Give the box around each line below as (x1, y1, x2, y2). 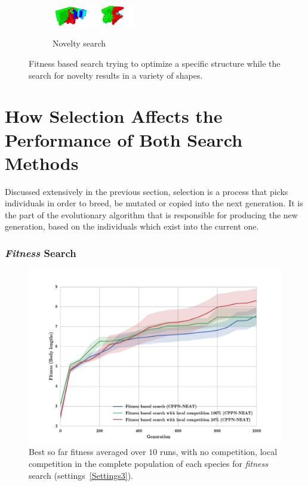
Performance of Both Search (5, 127, 243, 151)
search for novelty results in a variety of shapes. (29, 69, 203, 81)
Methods (5, 150, 79, 175)
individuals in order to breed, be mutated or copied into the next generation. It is (5, 197, 303, 209)
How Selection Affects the (5, 104, 223, 128)
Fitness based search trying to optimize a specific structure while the (29, 57, 281, 69)
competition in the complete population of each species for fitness (29, 457, 268, 469)
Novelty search (53, 37, 106, 49)
